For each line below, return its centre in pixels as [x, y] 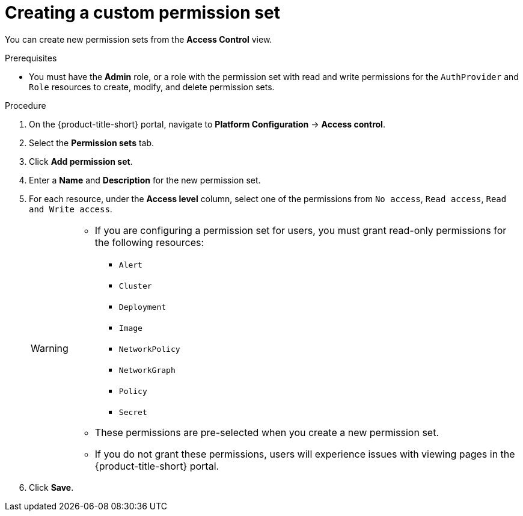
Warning [50, 348]
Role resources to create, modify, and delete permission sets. [152, 87]
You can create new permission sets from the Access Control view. [139, 39]
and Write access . [71, 209]
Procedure [26, 105]
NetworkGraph [147, 370]
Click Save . [51, 487]
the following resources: [149, 242]
